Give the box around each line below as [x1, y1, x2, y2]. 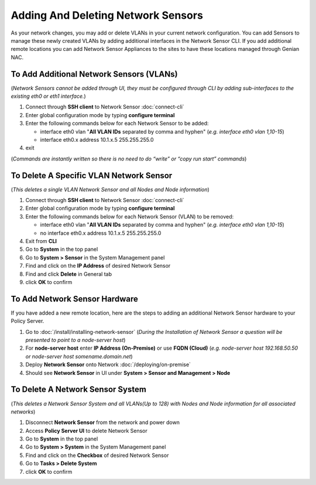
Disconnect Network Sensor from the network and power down [25, 419, 180, 426]
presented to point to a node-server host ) [25, 337, 126, 344]
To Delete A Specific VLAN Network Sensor [11, 170, 173, 180]
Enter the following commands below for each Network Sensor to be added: [25, 120, 209, 127]
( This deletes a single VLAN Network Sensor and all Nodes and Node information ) [11, 186, 210, 193]
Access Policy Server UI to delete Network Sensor [25, 427, 147, 434]
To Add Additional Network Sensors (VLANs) [11, 69, 178, 79]
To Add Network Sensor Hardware [11, 293, 139, 304]
